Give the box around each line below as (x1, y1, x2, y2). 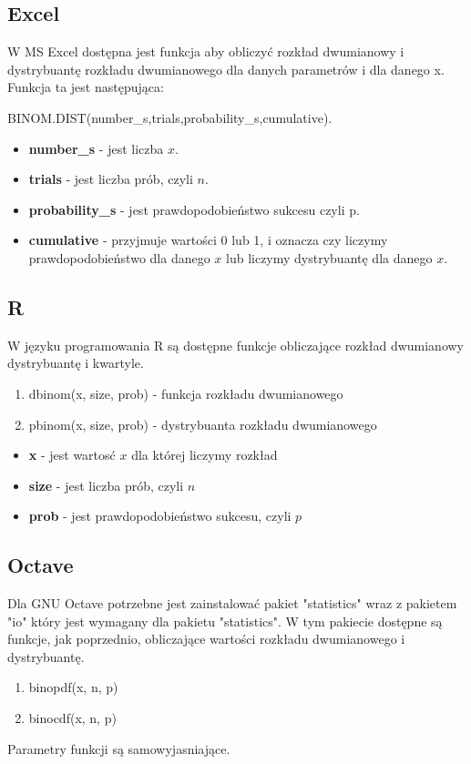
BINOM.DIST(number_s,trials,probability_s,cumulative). (7, 107, 333, 127)
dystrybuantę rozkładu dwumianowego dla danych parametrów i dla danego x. (7, 59, 445, 78)
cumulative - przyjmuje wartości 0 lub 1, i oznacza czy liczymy (28, 230, 388, 250)
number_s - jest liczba (28, 138, 164, 158)
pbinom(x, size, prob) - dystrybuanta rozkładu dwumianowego (28, 414, 377, 433)
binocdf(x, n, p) (28, 708, 117, 728)
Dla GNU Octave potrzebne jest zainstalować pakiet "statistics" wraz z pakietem (7, 594, 457, 613)
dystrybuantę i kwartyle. (7, 353, 144, 372)
